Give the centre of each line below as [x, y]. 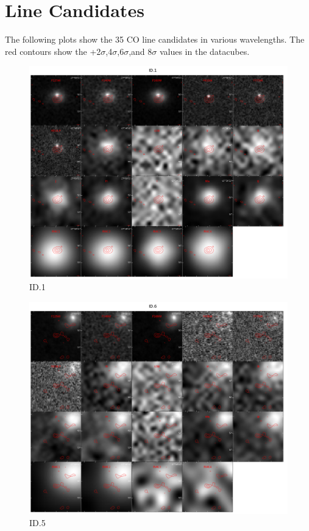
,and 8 [140, 51]
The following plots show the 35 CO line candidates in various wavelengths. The [155, 39]
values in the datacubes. [204, 51]
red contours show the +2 [53, 51]
